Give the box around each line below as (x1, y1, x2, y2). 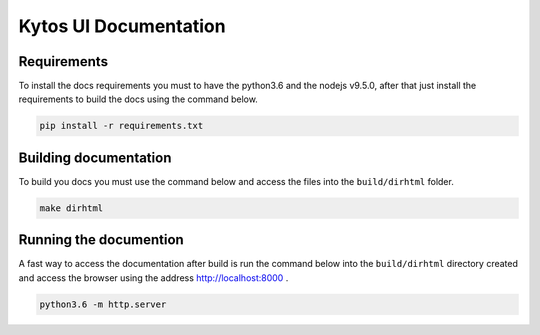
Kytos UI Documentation (18, 15, 226, 37)
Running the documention (18, 231, 184, 249)
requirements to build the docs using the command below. (18, 93, 259, 105)
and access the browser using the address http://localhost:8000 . (18, 271, 289, 284)
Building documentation (18, 149, 172, 166)
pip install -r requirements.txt (39, 120, 204, 132)
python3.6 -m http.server (39, 298, 167, 310)
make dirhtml (39, 202, 104, 214)
